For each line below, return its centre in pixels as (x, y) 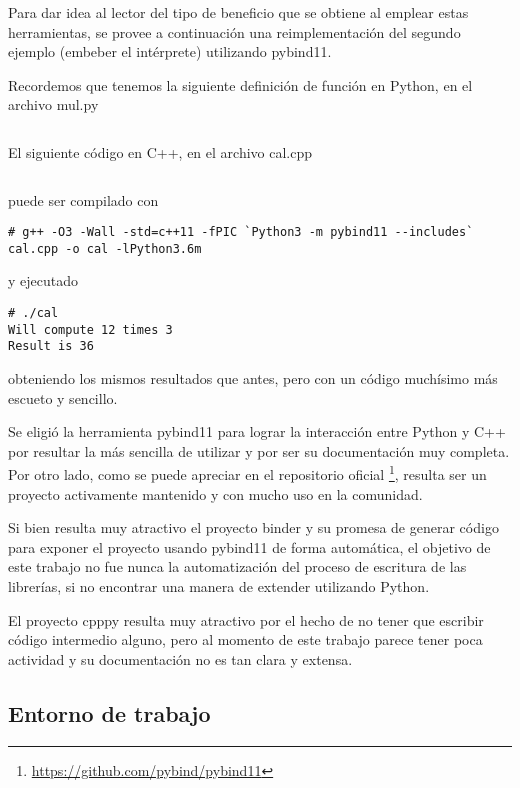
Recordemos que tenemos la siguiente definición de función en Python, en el (240, 84)
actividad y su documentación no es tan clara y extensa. (180, 658)
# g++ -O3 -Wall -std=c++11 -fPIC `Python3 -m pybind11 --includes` (241, 232)
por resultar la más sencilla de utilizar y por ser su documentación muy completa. (259, 450)
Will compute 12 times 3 (90, 329)
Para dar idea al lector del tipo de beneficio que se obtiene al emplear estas (238, 12)
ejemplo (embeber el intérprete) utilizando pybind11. (170, 51)
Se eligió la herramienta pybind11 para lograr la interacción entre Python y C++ (257, 431)
